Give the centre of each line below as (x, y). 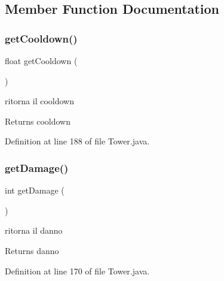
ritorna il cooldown (39, 101)
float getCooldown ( (41, 61)
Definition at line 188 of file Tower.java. (77, 141)
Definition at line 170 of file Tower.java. (77, 271)
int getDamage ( (35, 190)
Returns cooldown (38, 121)
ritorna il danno (34, 230)
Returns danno (32, 250)
